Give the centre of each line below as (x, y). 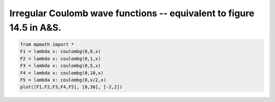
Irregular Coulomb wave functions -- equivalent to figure (132, 13)
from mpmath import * (47, 44)
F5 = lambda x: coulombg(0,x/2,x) (63, 80)
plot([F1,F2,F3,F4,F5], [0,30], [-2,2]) (71, 87)
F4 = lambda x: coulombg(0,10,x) (62, 73)
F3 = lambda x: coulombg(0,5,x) (61, 66)
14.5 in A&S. (35, 27)
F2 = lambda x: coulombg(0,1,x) (61, 59)
